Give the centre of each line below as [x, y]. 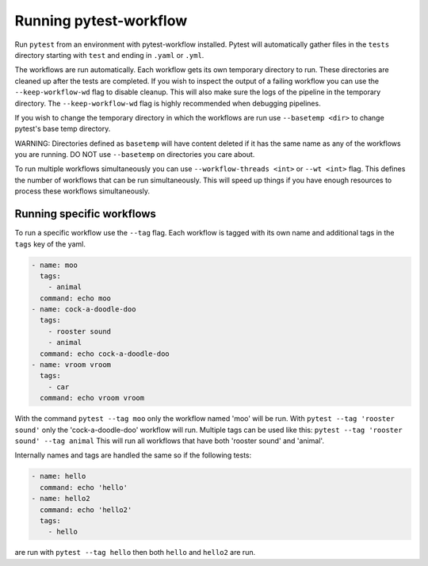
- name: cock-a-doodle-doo [84, 310]
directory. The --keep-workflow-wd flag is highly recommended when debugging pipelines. [168, 103]
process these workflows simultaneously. [82, 191]
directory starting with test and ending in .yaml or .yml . [109, 55]
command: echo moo [75, 298]
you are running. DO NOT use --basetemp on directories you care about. [135, 155]
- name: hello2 [61, 499]
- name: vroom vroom [71, 365]
